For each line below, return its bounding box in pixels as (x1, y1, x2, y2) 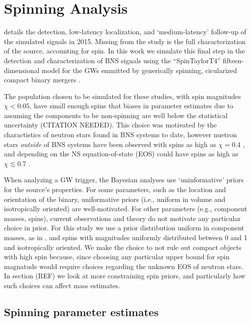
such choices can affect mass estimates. (4, 280, 121, 290)
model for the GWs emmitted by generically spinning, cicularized (42, 65, 237, 75)
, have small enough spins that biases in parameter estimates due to (29, 100, 233, 111)
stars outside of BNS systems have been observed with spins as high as (4, 139, 216, 149)
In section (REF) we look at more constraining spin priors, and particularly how (4, 271, 246, 281)
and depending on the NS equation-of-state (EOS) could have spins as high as (4, 149, 238, 159)
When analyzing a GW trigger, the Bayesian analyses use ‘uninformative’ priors (4, 174, 244, 185)
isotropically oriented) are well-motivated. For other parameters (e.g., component (4, 203, 248, 214)
